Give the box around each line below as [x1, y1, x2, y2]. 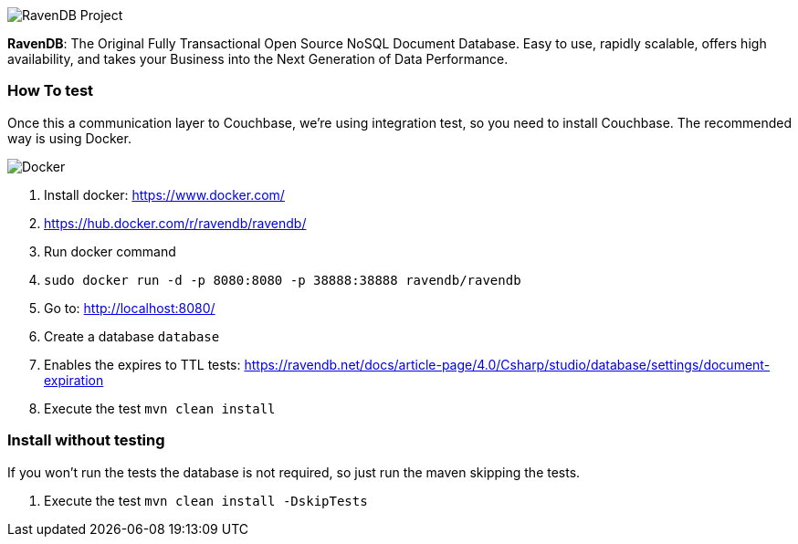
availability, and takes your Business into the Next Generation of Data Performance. [7, 51, 509, 67]
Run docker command [44, 243, 176, 259]
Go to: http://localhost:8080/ [44, 299, 215, 316]
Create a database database [44, 328, 220, 344]
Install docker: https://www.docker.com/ [44, 186, 285, 203]
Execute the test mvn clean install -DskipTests [44, 492, 368, 508]
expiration [44, 371, 104, 388]
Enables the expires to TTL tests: [44, 356, 241, 372]
